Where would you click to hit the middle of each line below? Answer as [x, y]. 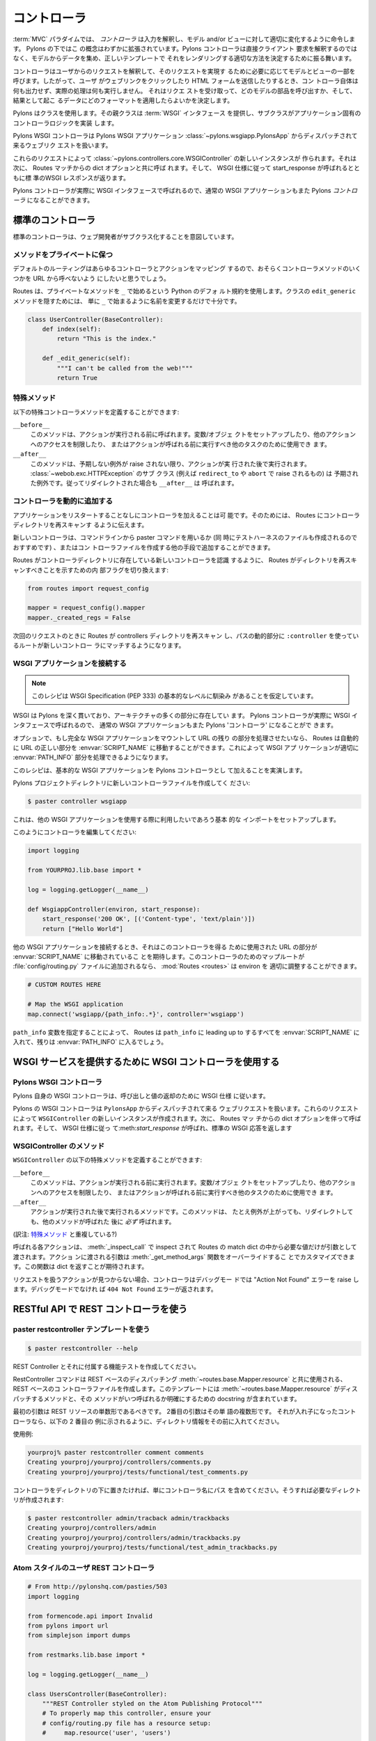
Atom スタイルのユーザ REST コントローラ [84, 1568]
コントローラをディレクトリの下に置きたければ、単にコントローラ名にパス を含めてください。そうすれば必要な [172, 1490]
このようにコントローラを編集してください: [75, 832]
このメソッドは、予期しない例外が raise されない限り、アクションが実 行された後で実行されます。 [171, 464]
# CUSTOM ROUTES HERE [64, 985]
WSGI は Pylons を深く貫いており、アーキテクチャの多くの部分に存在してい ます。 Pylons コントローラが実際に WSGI [181, 715]
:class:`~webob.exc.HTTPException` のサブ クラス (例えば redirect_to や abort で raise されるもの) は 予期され [194, 474]
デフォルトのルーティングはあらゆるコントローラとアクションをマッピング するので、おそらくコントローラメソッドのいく [187, 269]
